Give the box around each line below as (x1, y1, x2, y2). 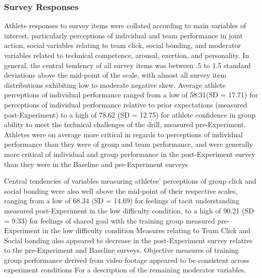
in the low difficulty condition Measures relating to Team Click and (42, 225, 251, 236)
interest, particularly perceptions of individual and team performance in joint (4, 30, 243, 40)
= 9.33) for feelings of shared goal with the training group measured (4, 215, 215, 226)
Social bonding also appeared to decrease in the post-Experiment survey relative (4, 235, 253, 245)
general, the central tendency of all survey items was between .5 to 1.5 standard (4, 60, 251, 70)
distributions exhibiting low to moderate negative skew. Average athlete (4, 79, 226, 90)
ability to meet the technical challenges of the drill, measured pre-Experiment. (4, 119, 246, 130)
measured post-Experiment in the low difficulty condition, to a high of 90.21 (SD (4, 205, 254, 215)
